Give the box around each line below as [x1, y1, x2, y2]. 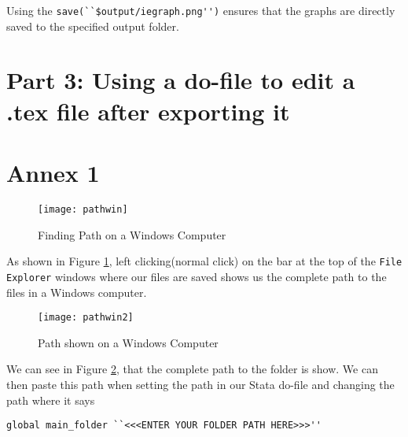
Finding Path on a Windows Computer [38, 226, 226, 243]
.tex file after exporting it [6, 94, 290, 127]
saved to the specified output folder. [6, 17, 179, 34]
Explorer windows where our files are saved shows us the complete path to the [6, 268, 387, 284]
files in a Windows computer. [6, 283, 147, 300]
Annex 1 [6, 157, 100, 188]
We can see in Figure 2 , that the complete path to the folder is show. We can [6, 361, 378, 377]
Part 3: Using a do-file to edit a [6, 64, 355, 96]
